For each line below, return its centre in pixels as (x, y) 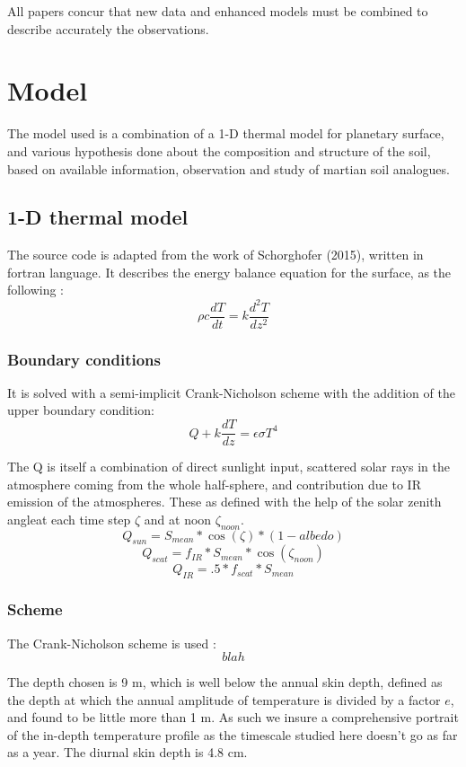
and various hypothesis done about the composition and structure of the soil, (219, 150)
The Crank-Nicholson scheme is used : (112, 643)
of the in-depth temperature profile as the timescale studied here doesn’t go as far (233, 734)
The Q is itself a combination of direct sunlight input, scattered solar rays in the (229, 467)
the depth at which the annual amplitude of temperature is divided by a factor (224, 699)
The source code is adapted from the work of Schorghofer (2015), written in (215, 255)
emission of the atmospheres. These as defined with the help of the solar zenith (224, 502)
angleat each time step (69, 519)
